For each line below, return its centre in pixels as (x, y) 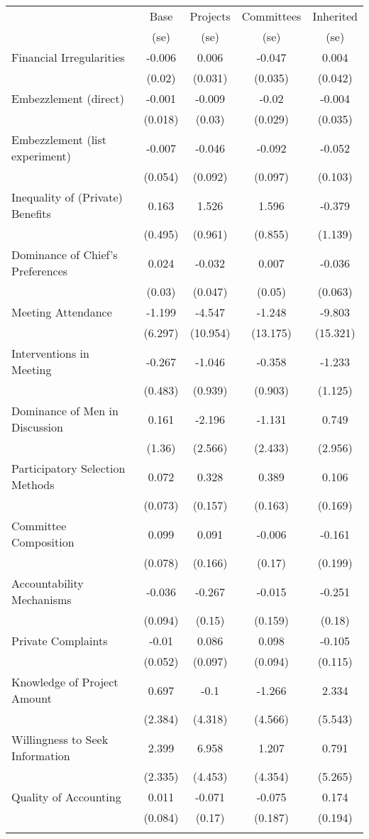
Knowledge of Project (65, 682)
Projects (210, 16)
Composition (43, 542)
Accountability (48, 583)
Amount (32, 698)
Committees (271, 16)
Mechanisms (42, 599)
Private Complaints (60, 641)
